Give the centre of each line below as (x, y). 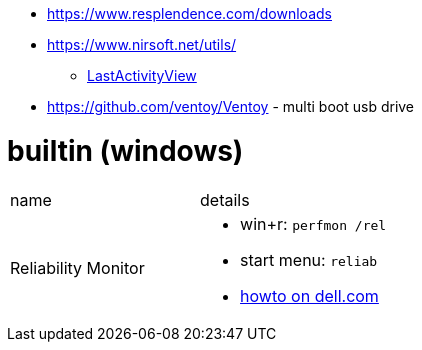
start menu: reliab (309, 259)
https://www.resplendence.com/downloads (189, 13)
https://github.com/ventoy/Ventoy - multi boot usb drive (231, 106)
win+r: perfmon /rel (313, 223)
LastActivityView (142, 75)
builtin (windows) (125, 150)
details (225, 199)
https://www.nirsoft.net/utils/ (142, 44)
